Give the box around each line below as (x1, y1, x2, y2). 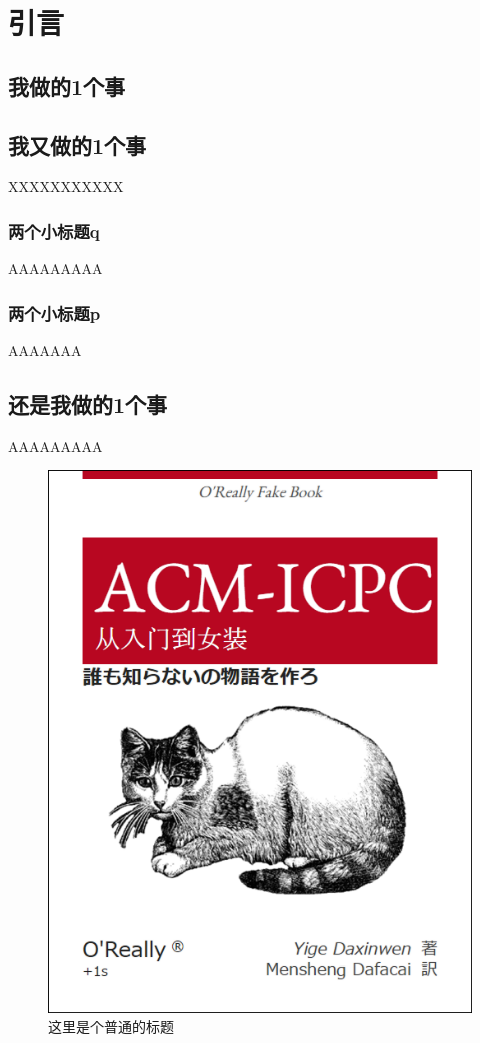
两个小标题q (8, 218, 100, 243)
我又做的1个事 (8, 129, 147, 160)
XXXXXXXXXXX (8, 176, 124, 197)
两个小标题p (8, 300, 101, 325)
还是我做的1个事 (8, 388, 168, 419)
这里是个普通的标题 (48, 1016, 174, 1037)
